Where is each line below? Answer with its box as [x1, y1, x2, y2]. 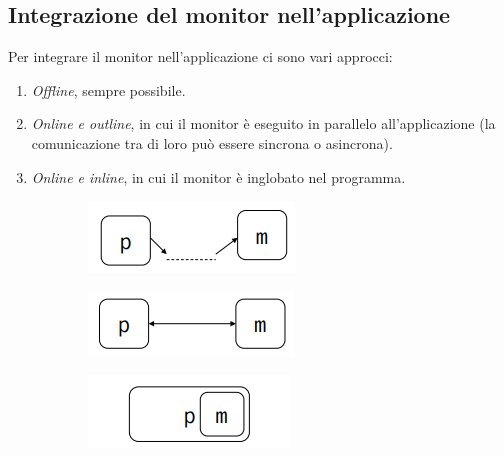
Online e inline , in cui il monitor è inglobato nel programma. [31, 166, 406, 187]
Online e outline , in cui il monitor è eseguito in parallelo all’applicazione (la [31, 113, 496, 134]
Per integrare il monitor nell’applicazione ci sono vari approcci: [8, 46, 393, 67]
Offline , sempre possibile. [31, 79, 186, 100]
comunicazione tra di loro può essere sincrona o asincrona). [31, 132, 393, 153]
